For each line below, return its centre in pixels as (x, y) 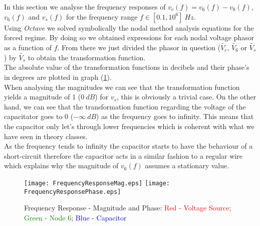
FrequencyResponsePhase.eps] (73, 192)
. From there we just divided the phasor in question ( (139, 47)
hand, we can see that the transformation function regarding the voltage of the (125, 106)
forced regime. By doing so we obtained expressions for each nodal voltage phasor (129, 37)
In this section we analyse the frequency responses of (85, 7)
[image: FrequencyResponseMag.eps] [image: (97, 183)
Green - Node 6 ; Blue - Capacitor (75, 217)
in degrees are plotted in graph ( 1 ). (58, 77)
